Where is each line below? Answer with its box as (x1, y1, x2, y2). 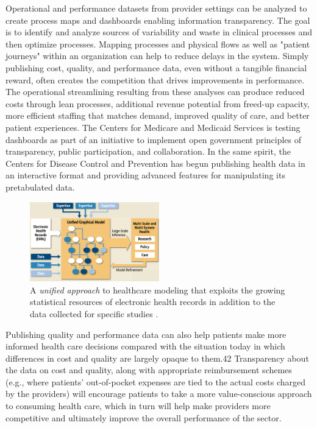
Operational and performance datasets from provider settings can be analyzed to (5, 2, 307, 14)
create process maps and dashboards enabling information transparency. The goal (5, 13, 310, 26)
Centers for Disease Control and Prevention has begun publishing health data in (5, 156, 305, 169)
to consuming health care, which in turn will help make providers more (5, 399, 271, 412)
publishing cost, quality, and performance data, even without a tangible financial (5, 61, 307, 74)
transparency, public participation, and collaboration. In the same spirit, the (5, 145, 291, 158)
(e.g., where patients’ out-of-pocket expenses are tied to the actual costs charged (5, 375, 306, 388)
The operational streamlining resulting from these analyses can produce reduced (5, 85, 305, 98)
